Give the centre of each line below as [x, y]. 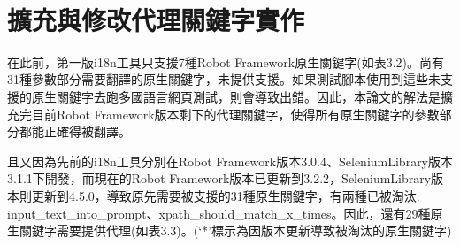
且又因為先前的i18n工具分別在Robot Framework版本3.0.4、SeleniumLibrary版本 [230, 161]
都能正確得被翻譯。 [75, 131]
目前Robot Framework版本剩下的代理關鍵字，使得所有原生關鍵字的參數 [235, 114]
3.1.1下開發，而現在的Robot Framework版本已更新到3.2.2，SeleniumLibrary [219, 178]
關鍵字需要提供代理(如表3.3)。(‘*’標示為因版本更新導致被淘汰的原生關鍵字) [235, 231]
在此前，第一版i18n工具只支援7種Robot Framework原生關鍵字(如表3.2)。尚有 [226, 61]
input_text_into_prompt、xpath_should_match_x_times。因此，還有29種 [219, 213]
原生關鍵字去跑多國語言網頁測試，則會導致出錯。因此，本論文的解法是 [236, 97]
